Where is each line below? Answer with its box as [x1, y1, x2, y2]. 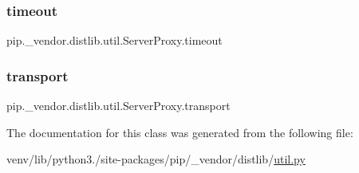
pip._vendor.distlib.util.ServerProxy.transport [6, 97, 231, 114]
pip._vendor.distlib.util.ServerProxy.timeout [6, 32, 223, 49]
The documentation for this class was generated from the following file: [6, 124, 353, 140]
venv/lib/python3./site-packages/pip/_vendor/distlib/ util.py [6, 151, 306, 167]
